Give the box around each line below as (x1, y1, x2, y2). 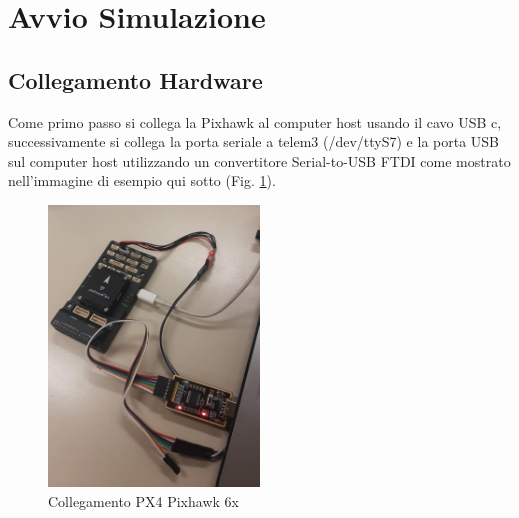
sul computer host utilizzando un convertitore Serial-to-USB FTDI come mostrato (8, 150, 511, 171)
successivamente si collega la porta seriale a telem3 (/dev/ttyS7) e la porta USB (8, 131, 500, 152)
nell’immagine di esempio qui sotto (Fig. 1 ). (8, 170, 276, 191)
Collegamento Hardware (8, 64, 263, 95)
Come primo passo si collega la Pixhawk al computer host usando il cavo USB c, (8, 111, 502, 132)
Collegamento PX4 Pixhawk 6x (48, 490, 239, 511)
